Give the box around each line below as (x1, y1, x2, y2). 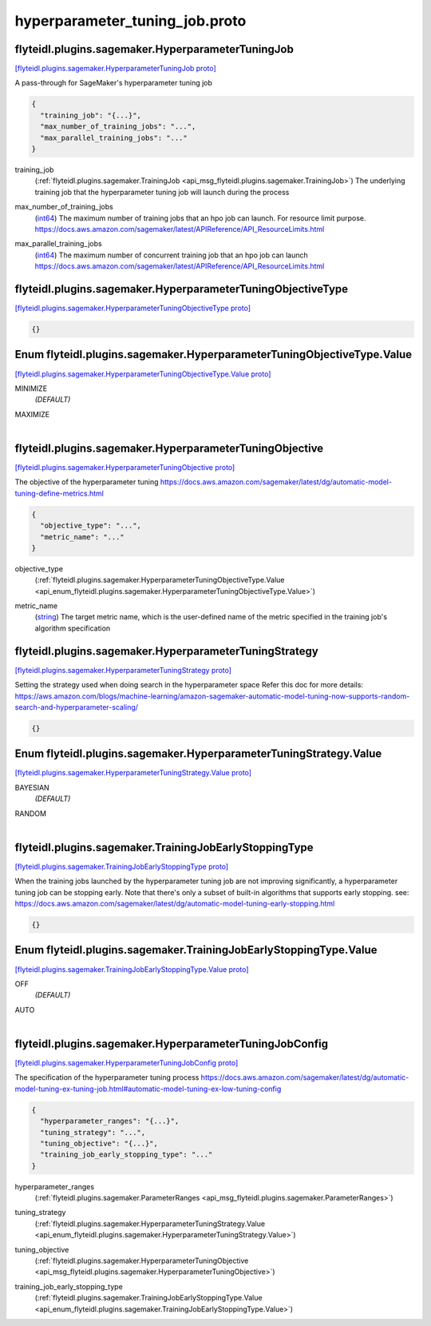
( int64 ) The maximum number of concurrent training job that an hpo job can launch (34, 250, 309, 260)
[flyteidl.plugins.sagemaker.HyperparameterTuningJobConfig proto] (14, 1058, 239, 1067)
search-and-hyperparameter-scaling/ (14, 702, 139, 711)
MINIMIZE (14, 384, 48, 393)
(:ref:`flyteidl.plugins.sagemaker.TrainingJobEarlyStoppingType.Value (34, 1293, 263, 1303)
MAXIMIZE (14, 409, 50, 419)
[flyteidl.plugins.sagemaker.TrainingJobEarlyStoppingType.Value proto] (14, 964, 249, 974)
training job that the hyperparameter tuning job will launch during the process (34, 187, 290, 197)
